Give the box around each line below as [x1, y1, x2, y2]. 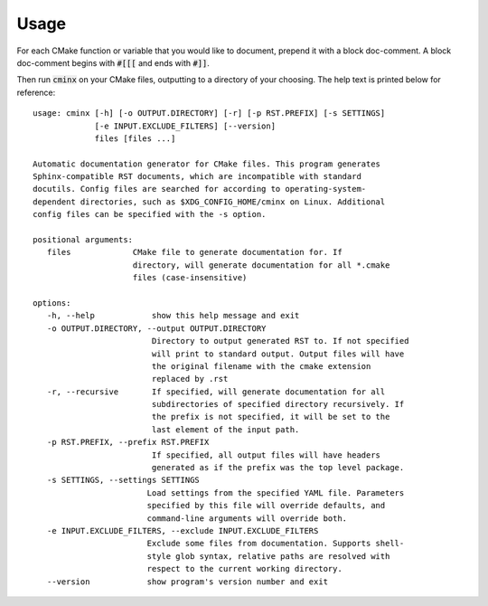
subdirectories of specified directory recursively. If [151, 399, 405, 410]
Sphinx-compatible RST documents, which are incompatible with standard [33, 172, 361, 182]
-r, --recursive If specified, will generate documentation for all [46, 386, 386, 397]
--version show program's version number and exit [46, 576, 329, 587]
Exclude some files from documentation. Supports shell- [146, 538, 405, 549]
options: [33, 298, 71, 308]
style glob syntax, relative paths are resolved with [146, 551, 390, 561]
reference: [16, 87, 56, 98]
